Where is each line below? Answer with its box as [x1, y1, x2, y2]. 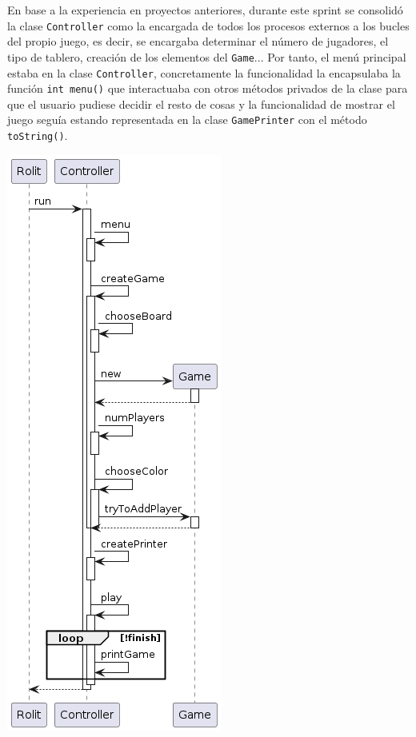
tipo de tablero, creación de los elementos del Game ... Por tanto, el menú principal [7, 48, 406, 65]
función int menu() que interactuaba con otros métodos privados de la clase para [7, 80, 408, 97]
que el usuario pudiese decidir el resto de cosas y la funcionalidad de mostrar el [7, 95, 395, 112]
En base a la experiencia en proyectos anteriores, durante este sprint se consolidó [7, 2, 403, 18]
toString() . [7, 127, 68, 144]
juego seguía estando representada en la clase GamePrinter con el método [7, 111, 367, 128]
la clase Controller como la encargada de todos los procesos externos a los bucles [7, 17, 410, 34]
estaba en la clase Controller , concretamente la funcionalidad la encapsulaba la [7, 64, 401, 81]
